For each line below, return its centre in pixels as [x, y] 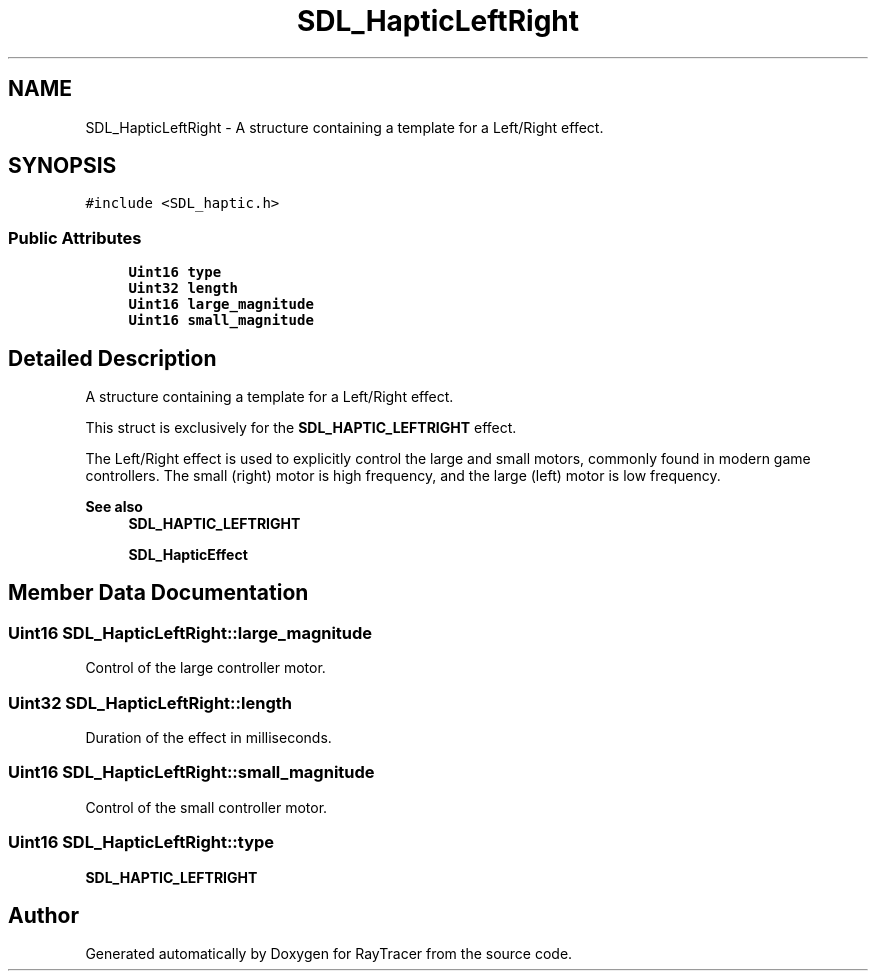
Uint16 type [175, 272]
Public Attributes [75, 237]
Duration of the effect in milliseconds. [208, 737]
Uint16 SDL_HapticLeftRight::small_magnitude [191, 772]
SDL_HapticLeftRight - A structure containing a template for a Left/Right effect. [344, 127]
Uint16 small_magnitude [221, 320]
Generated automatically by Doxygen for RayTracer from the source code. [329, 954]
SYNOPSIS [62, 166]
